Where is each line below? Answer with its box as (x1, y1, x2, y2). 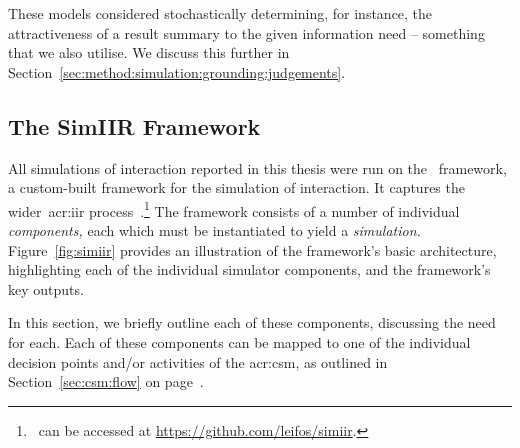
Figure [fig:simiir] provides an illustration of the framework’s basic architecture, (8, 239, 497, 260)
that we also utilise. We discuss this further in (8, 42, 290, 63)
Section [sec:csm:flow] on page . (8, 371, 204, 392)
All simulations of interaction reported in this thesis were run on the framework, (8, 157, 507, 178)
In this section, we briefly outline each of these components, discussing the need (8, 312, 496, 333)
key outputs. (8, 278, 84, 299)
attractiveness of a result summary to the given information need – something (8, 22, 485, 43)
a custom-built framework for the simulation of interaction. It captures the (8, 177, 465, 198)
